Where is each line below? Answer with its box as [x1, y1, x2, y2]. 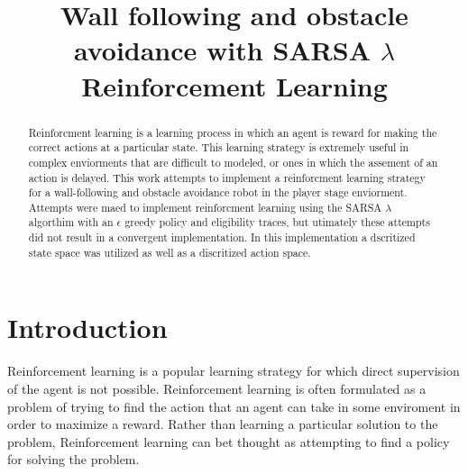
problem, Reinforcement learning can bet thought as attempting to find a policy [7, 432, 450, 451]
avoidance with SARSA [73, 32, 371, 68]
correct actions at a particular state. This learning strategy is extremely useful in [28, 140, 409, 155]
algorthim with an [28, 214, 114, 230]
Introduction [7, 309, 168, 346]
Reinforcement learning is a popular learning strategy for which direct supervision [7, 361, 460, 380]
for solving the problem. [7, 450, 140, 469]
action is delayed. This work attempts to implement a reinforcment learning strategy [28, 169, 426, 185]
